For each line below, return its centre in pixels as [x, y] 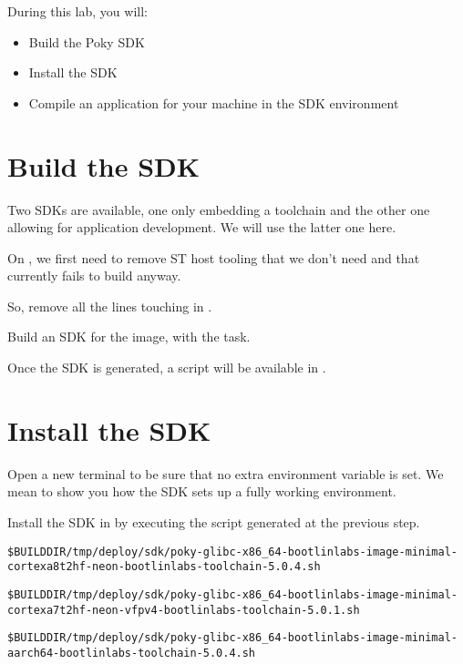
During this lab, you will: [77, 11]
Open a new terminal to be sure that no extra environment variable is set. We [226, 473]
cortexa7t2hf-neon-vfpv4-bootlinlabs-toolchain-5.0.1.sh [184, 610]
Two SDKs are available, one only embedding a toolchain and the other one [219, 209]
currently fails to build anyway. [94, 276]
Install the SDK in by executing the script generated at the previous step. [214, 521]
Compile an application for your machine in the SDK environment [214, 102]
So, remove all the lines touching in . [110, 306]
